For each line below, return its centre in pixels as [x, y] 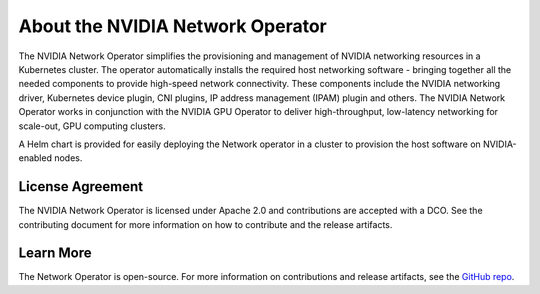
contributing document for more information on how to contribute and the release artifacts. [205, 224]
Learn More [55, 253]
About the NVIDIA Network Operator [172, 26]
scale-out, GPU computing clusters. [92, 126]
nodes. [68, 158]
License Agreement [81, 186]
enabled [35, 158]
